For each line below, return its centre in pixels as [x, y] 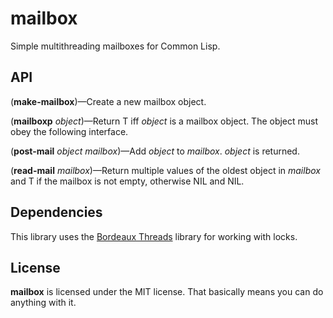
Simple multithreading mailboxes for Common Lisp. [115, 46]
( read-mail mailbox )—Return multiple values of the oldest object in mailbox [165, 170]
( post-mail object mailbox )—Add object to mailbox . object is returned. [155, 151]
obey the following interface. [69, 131]
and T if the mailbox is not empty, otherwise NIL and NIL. [127, 181]
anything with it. [43, 303]
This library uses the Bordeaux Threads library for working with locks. [154, 236]
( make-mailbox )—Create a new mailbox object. [108, 101]
